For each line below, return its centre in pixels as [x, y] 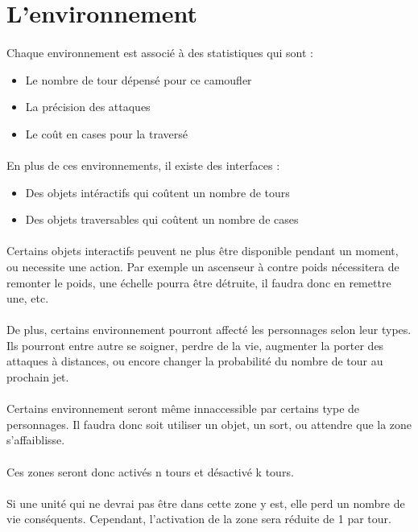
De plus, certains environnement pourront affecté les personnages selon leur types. [209, 330]
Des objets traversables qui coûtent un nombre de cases [162, 219]
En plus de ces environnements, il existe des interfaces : [143, 165]
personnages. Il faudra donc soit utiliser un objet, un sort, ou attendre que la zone [209, 424]
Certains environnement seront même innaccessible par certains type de [183, 408]
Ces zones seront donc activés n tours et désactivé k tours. [150, 471]
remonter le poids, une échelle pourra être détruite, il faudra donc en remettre [199, 282]
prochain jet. [38, 377]
